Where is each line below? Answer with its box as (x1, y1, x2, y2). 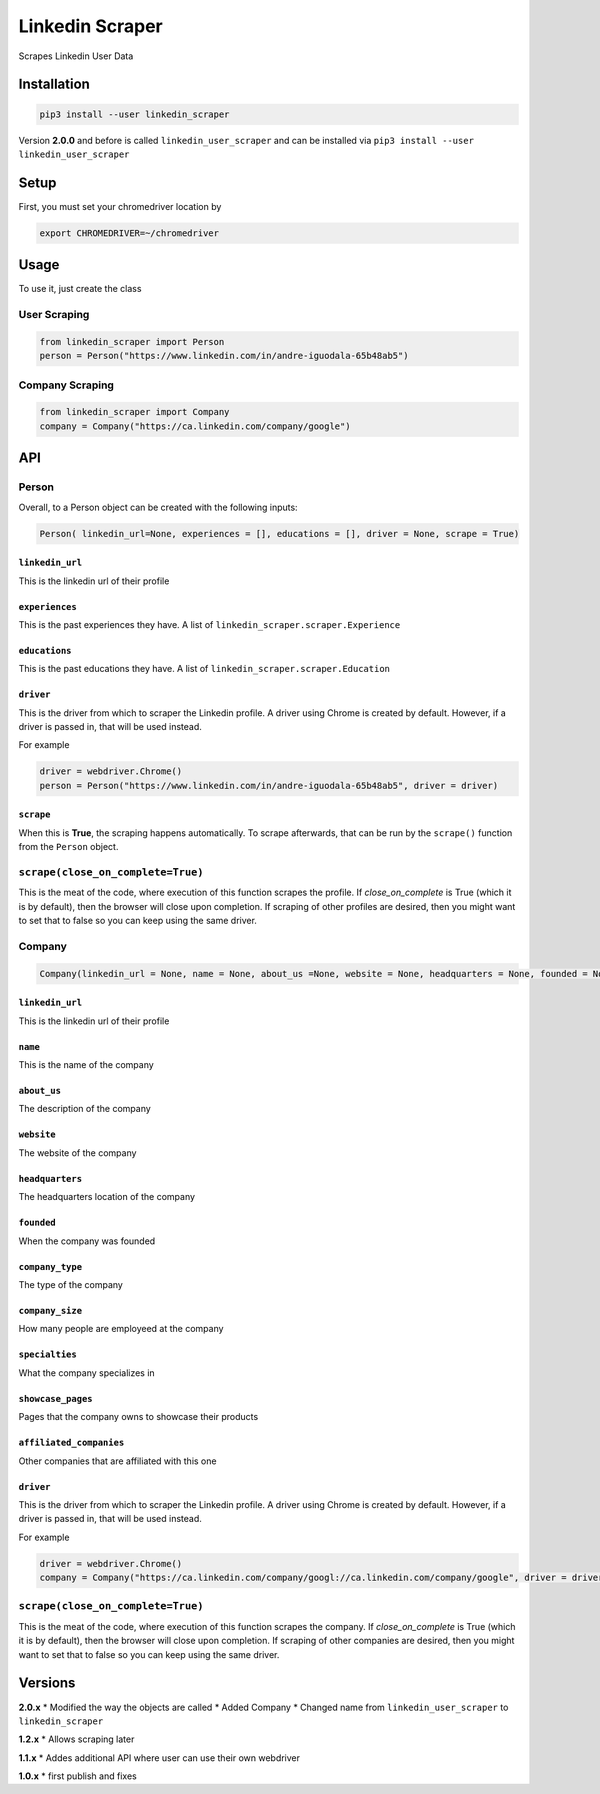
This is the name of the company (18, 1059, 154, 1071)
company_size (18, 1305, 83, 1316)
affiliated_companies (18, 1437, 125, 1449)
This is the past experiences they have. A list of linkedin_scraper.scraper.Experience (18, 618, 401, 630)
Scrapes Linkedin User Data (18, 50, 134, 62)
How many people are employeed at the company (18, 1323, 224, 1335)
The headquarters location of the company (18, 1191, 195, 1203)
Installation (18, 76, 90, 93)
